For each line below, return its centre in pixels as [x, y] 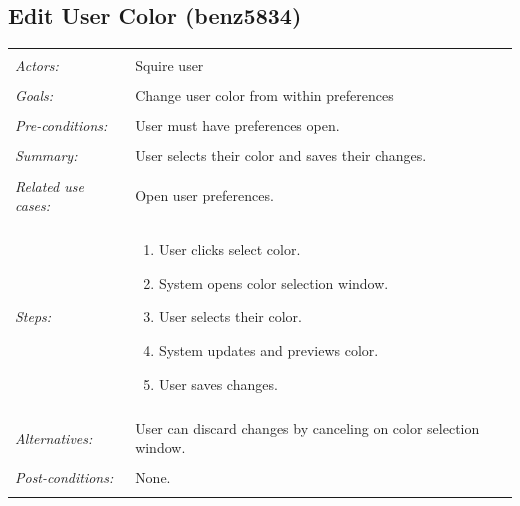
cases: [33, 205]
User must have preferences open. [237, 125]
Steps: [33, 316]
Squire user [169, 65]
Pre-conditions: [61, 125]
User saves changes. [218, 383]
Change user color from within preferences [264, 95]
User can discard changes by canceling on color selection [307, 427]
